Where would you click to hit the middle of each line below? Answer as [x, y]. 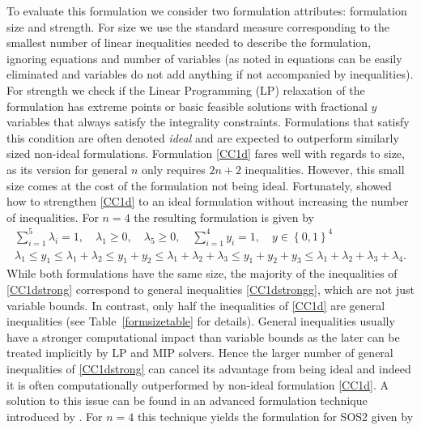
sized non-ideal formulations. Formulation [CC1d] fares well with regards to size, [206, 153]
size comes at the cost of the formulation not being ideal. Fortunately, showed [199, 185]
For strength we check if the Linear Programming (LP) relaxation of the [186, 89]
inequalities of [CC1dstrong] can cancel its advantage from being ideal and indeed [209, 369]
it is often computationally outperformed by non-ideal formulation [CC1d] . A [198, 384]
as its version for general [67, 169]
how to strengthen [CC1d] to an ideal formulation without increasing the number [208, 201]
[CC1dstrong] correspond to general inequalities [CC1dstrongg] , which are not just [210, 290]
